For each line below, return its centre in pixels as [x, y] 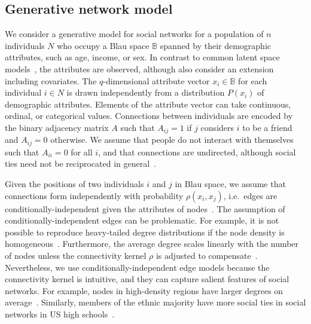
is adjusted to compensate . [207, 256]
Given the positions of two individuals [74, 184]
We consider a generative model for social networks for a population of [134, 34]
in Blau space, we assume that [230, 184]
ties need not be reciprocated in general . [80, 163]
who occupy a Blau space [103, 45]
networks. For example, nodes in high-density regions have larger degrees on [144, 290]
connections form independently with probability [94, 195]
